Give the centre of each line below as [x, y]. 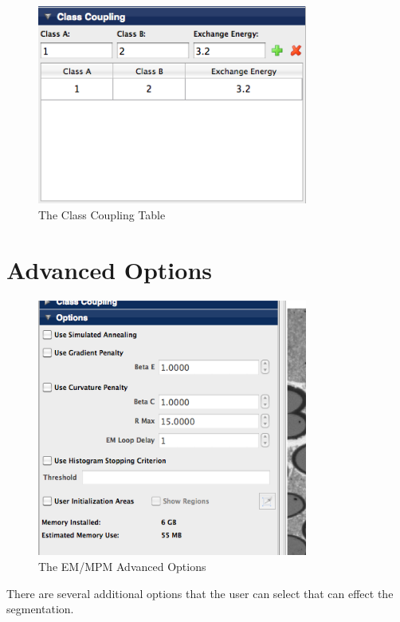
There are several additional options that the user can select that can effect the [200, 593]
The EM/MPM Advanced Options [122, 566]
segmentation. [40, 609]
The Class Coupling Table [102, 214]
